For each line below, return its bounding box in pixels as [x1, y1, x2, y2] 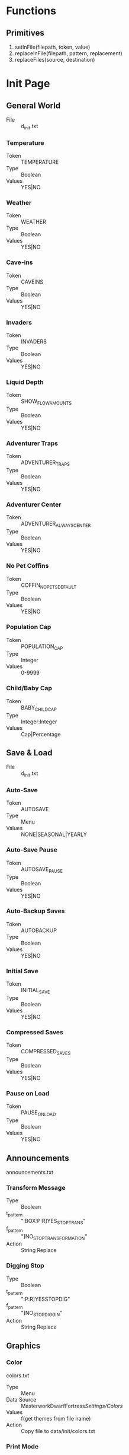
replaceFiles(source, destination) [14, 56, 95, 63]
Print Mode [6, 1442, 39, 1450]
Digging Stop [6, 1262, 44, 1270]
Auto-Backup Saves [6, 907, 65, 915]
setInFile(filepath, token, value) [14, 43, 91, 50]
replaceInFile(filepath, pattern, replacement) [14, 50, 122, 57]
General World [6, 100, 61, 110]
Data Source [6, 1396, 37, 1403]
